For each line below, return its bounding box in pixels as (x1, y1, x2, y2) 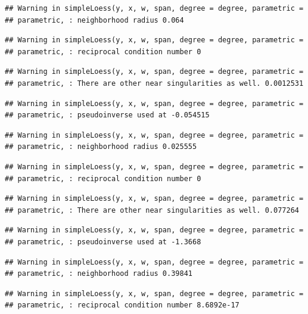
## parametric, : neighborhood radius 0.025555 (5, 142, 197, 151)
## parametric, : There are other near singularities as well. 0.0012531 (5, 79, 304, 88)
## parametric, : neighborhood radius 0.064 (5, 15, 184, 24)
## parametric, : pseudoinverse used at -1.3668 (5, 237, 201, 246)
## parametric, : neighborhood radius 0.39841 (5, 269, 192, 278)
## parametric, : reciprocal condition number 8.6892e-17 (5, 301, 239, 310)
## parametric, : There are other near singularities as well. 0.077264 (5, 206, 299, 214)
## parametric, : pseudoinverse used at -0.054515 (5, 111, 210, 120)
